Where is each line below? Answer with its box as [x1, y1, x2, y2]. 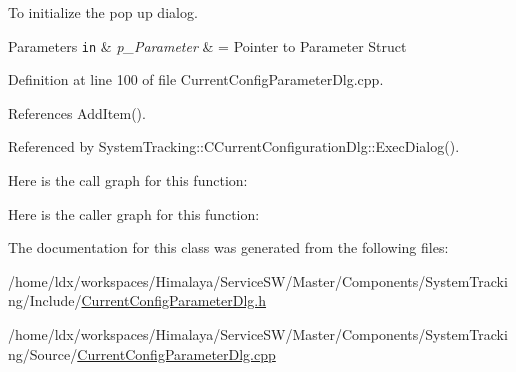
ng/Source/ [8, 343, 78, 364]
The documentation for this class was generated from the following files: [8, 237, 449, 258]
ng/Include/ [8, 290, 82, 311]
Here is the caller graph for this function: [8, 203, 260, 224]
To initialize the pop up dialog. [8, 2, 198, 22]
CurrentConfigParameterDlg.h [81, 290, 267, 311]
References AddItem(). [8, 102, 146, 123]
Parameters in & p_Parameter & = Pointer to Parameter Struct [8, 35, 407, 56]
